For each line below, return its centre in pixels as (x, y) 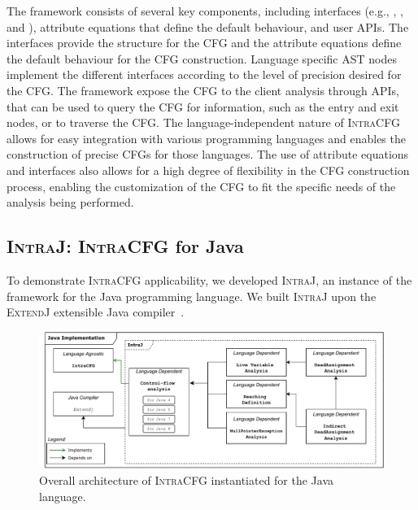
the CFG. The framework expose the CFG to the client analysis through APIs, (203, 90)
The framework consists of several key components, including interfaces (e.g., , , (205, 11)
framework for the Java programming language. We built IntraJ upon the (192, 296)
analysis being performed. (70, 202)
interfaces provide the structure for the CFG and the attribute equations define (204, 43)
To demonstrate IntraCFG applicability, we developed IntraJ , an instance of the (209, 279)
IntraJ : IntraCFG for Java (125, 246)
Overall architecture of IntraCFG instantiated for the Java (187, 480)
